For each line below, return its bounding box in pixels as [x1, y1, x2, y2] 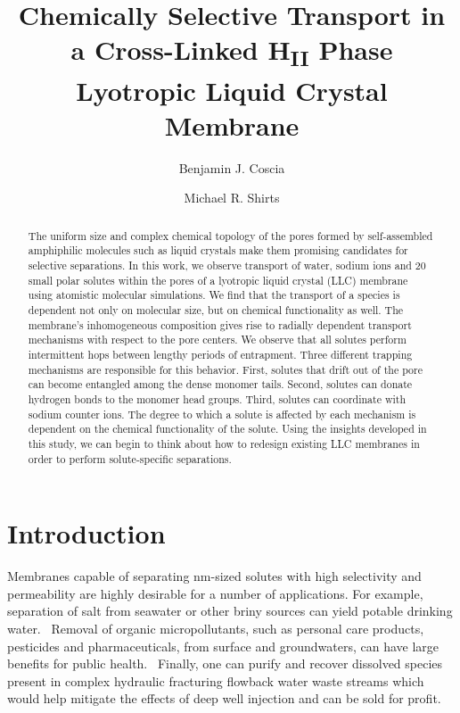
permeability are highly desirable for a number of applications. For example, [7, 584, 423, 602]
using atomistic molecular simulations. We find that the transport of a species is [28, 287, 400, 303]
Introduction [7, 515, 166, 551]
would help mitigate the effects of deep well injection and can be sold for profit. [7, 689, 441, 708]
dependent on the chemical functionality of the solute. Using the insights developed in [28, 421, 427, 436]
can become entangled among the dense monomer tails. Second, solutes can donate [28, 377, 413, 392]
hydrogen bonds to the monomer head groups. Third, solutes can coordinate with [28, 391, 407, 406]
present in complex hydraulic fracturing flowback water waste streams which [7, 671, 424, 690]
